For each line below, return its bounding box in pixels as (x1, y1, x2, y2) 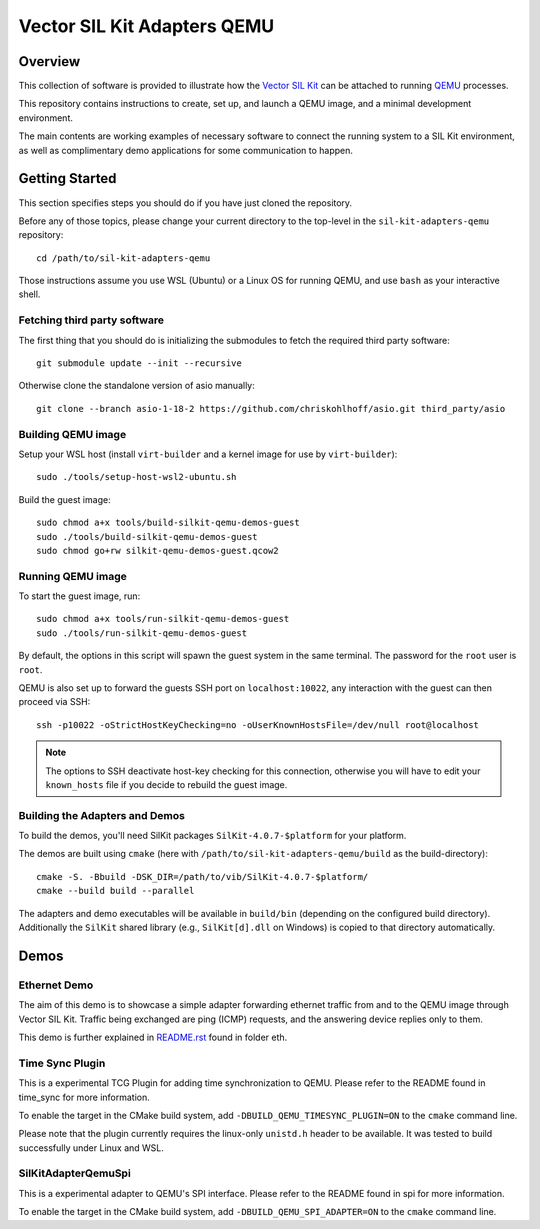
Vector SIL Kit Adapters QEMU (18, 15, 275, 37)
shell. (18, 288, 41, 300)
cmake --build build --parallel (36, 885, 195, 897)
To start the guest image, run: (18, 590, 141, 602)
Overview (18, 53, 81, 70)
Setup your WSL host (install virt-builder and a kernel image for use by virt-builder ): (18, 448, 398, 460)
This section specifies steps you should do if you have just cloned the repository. (18, 196, 353, 209)
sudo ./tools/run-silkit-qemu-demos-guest (36, 627, 248, 639)
